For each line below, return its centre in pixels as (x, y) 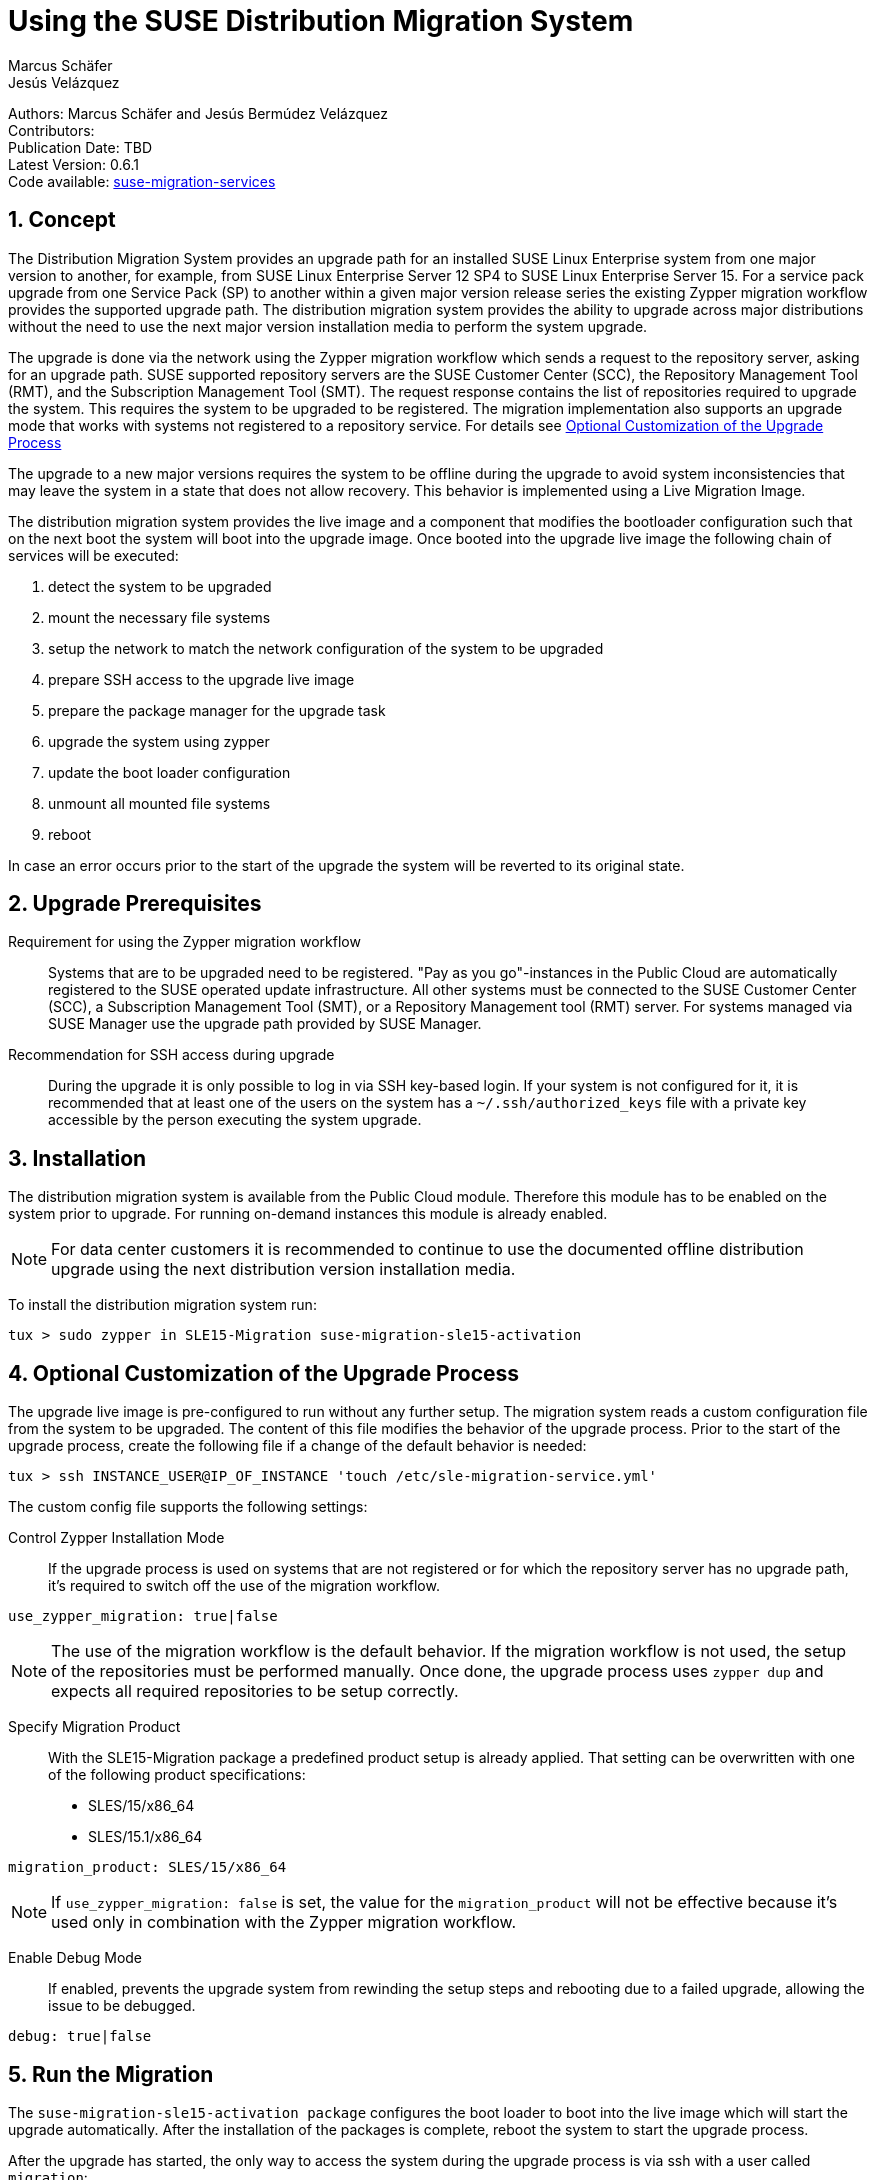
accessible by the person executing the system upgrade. (235, 1120)
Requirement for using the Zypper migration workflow (184, 942)
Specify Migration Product (94, 1727)
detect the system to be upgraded (160, 586)
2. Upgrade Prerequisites (135, 904)
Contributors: (51, 130)
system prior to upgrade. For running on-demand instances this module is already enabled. (308, 1214)
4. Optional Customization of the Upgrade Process (264, 1373)
